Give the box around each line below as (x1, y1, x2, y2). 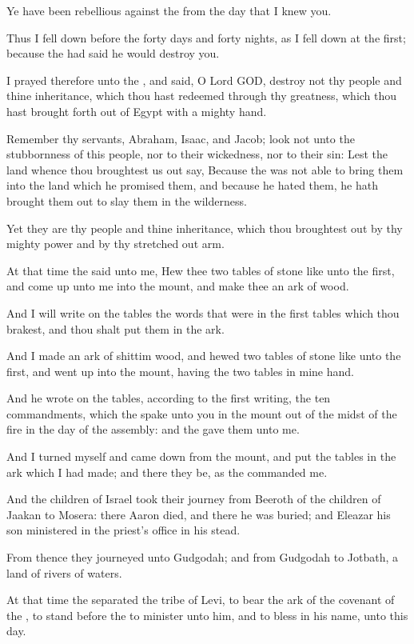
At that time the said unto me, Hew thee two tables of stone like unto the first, (6, 262, 395, 278)
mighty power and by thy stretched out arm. (6, 235, 225, 252)
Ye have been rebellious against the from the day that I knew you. (6, 2, 332, 18)
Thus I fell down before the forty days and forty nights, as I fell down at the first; (6, 29, 406, 46)
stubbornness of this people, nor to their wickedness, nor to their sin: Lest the (6, 146, 388, 162)
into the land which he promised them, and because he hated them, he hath (6, 177, 378, 194)
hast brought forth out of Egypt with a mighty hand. (6, 102, 267, 119)
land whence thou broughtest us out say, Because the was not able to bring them (6, 161, 404, 178)
